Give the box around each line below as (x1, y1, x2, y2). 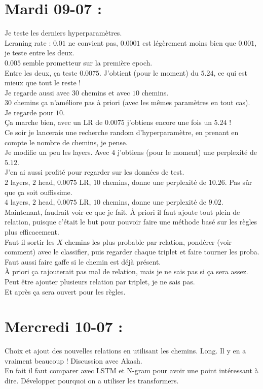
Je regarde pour (5, 107, 54, 117)
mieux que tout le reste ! (5, 77, 81, 88)
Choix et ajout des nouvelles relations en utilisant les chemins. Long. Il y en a (5, 345, 246, 356)
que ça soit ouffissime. (5, 186, 72, 197)
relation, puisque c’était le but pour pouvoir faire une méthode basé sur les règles (5, 216, 257, 227)
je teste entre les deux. (5, 47, 74, 58)
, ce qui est (213, 67, 248, 78)
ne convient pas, (68, 37, 118, 48)
